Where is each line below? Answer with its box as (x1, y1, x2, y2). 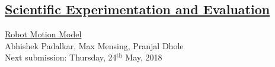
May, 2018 (125, 51, 162, 63)
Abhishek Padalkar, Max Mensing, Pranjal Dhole (5, 39, 184, 52)
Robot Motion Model (5, 28, 82, 40)
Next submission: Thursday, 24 (5, 51, 117, 63)
